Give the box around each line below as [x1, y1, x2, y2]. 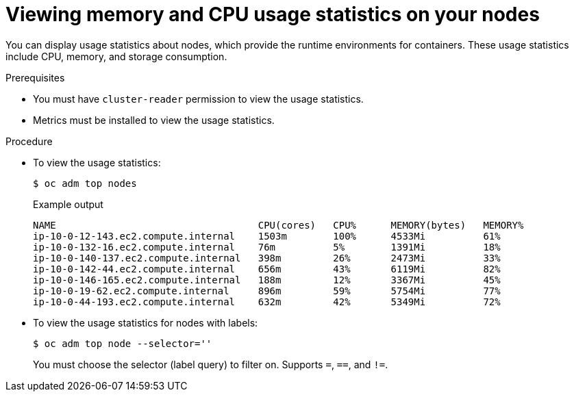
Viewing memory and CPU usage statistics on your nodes [5, 3, 540, 26]
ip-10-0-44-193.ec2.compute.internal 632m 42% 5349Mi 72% [33, 296, 501, 307]
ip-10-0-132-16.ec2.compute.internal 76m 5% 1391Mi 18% [33, 241, 501, 253]
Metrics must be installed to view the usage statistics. [33, 114, 275, 126]
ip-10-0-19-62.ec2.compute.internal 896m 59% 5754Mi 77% [33, 285, 501, 296]
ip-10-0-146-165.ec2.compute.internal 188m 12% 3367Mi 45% [33, 274, 501, 285]
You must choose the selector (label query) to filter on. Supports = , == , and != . [33, 358, 388, 370]
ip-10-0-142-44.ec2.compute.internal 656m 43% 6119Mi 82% [33, 263, 501, 274]
